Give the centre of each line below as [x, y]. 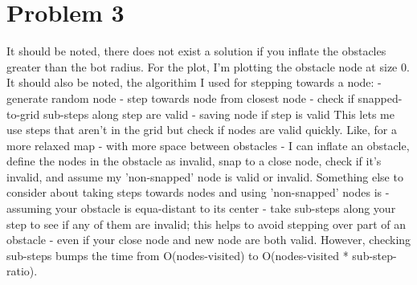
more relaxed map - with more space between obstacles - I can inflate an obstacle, [208, 145]
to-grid [23, 114]
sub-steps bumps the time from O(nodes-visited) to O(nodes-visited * [178, 255]
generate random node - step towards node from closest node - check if [180, 98]
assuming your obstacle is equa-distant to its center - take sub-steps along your [201, 208]
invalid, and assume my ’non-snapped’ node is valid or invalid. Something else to [205, 176]
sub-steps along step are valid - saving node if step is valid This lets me [219, 114]
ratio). [22, 271]
